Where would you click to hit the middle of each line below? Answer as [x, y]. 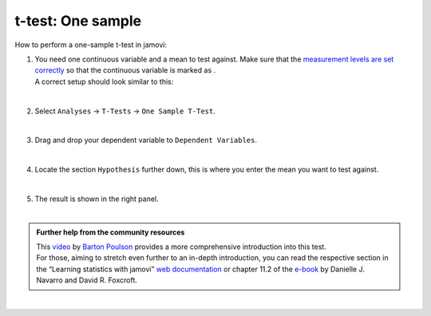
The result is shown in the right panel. [97, 199]
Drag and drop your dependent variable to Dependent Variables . [146, 140]
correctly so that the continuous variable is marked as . [125, 70]
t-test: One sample [78, 21]
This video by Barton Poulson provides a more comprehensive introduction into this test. [181, 247]
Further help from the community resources [111, 232]
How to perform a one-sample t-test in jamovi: [91, 45]
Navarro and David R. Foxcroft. [87, 280]
